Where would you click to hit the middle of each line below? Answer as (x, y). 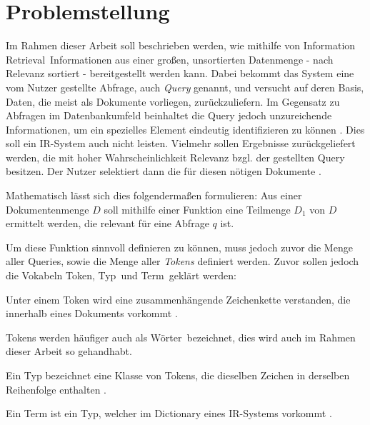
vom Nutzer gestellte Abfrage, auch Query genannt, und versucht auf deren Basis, (185, 87)
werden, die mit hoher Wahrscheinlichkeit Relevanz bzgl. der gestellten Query (175, 157)
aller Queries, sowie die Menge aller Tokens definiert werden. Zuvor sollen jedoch (182, 261)
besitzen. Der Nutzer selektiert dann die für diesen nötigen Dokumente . (164, 171)
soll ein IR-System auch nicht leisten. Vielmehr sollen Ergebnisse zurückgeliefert (181, 143)
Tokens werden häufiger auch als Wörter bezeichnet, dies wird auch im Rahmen (181, 337)
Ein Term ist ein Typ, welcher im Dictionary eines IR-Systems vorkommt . (169, 413)
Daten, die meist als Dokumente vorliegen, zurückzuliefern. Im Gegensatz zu (173, 101)
